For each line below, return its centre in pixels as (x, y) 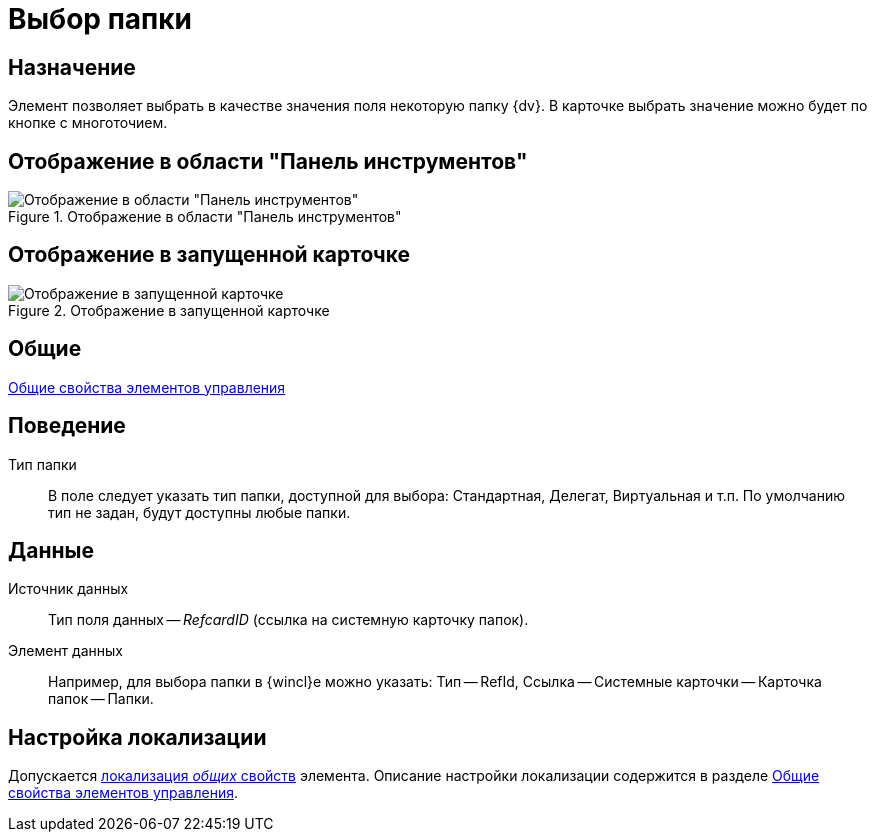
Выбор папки (100, 19)
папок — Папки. (101, 699)
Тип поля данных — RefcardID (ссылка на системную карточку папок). (288, 620)
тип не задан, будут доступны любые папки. (199, 512)
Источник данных (68, 589)
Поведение (67, 426)
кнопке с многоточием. (88, 123)
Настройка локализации (137, 737)
